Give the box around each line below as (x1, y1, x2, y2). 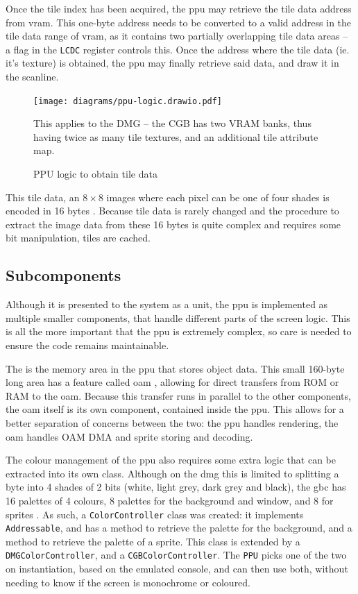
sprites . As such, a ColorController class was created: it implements (6, 507, 304, 521)
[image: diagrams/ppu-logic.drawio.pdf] (33, 96, 223, 106)
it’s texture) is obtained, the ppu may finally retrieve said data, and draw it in (6, 56, 339, 70)
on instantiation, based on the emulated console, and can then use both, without (6, 561, 348, 576)
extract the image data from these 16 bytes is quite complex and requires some (6, 217, 341, 231)
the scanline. (6, 69, 59, 84)
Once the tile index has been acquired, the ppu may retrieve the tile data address (6, 1, 352, 15)
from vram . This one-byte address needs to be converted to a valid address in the (6, 15, 352, 29)
